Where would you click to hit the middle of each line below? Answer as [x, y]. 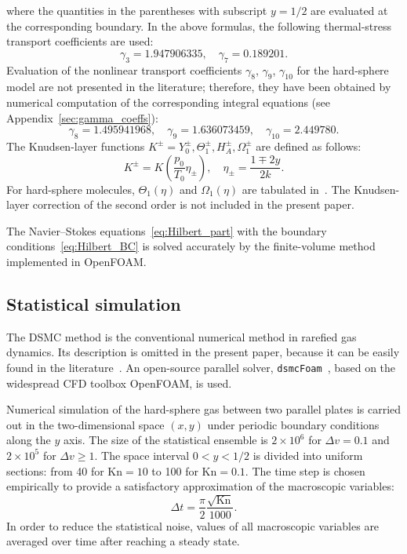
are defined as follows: [309, 146]
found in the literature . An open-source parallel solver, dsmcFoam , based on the [201, 367]
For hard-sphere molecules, [71, 189]
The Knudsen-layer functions [76, 146]
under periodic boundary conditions [293, 424]
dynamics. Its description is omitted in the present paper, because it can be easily [203, 352]
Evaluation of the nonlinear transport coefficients [124, 69]
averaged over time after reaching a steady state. [123, 541]
